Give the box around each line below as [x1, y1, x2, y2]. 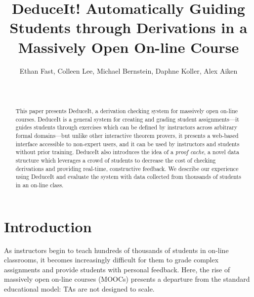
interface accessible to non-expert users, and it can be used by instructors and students [15, 139, 240, 148]
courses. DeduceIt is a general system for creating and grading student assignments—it [15, 115, 239, 123]
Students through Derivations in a [9, 17, 248, 38]
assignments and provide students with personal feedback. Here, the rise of [4, 264, 230, 274]
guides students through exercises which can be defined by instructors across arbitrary [15, 123, 238, 131]
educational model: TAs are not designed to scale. [4, 283, 155, 294]
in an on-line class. [15, 180, 64, 189]
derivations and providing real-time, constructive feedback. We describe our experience [15, 164, 239, 172]
